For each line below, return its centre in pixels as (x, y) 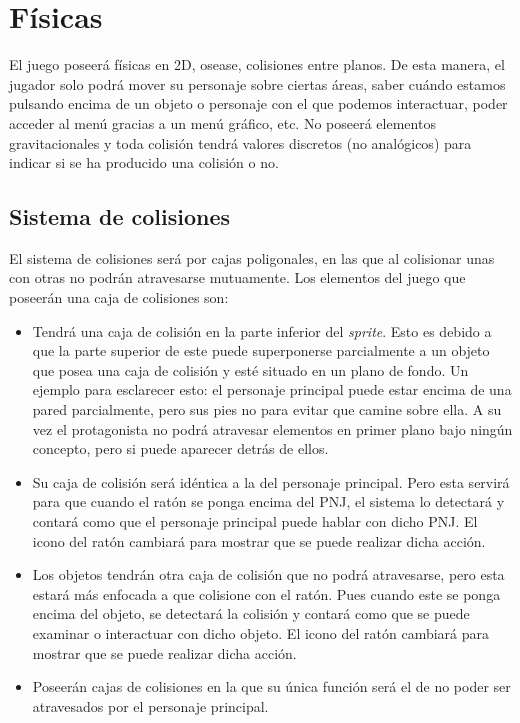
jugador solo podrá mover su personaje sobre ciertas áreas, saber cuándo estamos (257, 83)
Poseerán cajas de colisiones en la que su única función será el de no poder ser (271, 686)
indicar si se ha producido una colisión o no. (144, 162)
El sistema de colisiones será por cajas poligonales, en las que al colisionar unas (252, 257)
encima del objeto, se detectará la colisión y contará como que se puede (251, 613)
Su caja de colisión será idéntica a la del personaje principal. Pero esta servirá (271, 481)
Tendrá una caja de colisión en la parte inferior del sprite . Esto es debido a (262, 330)
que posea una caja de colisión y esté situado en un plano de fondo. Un (250, 369)
